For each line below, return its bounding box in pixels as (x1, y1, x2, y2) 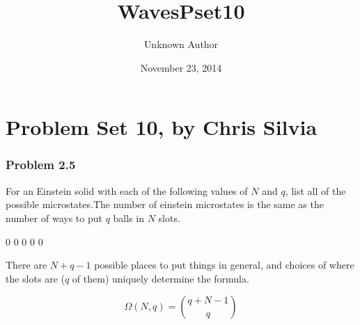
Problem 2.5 (6, 156, 76, 173)
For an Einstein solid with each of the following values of (6, 183, 248, 198)
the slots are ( (6, 271, 65, 285)
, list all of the (285, 183, 346, 198)
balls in (113, 210, 144, 225)
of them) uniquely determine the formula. (72, 271, 249, 285)
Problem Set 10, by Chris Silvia (6, 113, 318, 141)
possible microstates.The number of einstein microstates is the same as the (6, 197, 324, 212)
